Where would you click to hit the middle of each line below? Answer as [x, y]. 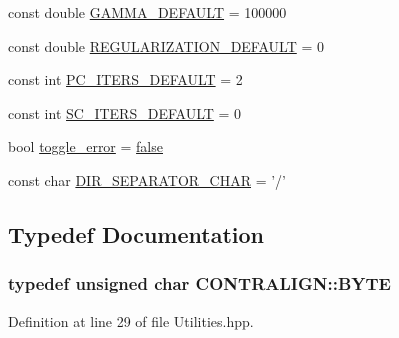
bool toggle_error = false [85, 146]
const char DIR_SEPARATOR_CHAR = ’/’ [147, 179]
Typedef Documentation [136, 233]
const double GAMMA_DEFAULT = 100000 [147, 12]
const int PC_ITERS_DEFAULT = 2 [125, 79]
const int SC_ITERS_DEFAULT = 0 [125, 112]
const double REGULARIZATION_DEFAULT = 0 [166, 45]
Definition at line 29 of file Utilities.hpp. [131, 320]
